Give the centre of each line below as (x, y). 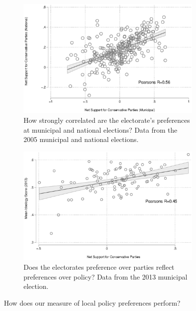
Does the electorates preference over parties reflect (99, 267)
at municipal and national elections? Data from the (100, 129)
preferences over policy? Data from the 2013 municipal (106, 276)
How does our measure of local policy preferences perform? (92, 302)
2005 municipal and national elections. (81, 139)
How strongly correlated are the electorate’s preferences (107, 120)
